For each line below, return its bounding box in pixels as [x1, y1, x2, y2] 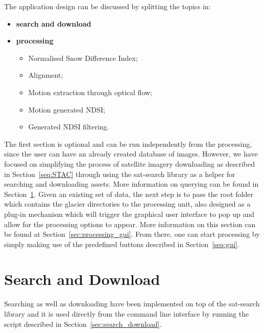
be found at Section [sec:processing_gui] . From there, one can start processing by [4, 229, 260, 239]
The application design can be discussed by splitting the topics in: [4, 1, 211, 11]
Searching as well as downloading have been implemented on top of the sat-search [4, 298, 260, 309]
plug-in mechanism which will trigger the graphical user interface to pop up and [4, 208, 254, 219]
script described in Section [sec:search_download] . [4, 318, 162, 329]
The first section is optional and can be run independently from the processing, [4, 138, 252, 149]
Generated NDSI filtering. [28, 121, 109, 132]
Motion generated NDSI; [28, 104, 105, 115]
